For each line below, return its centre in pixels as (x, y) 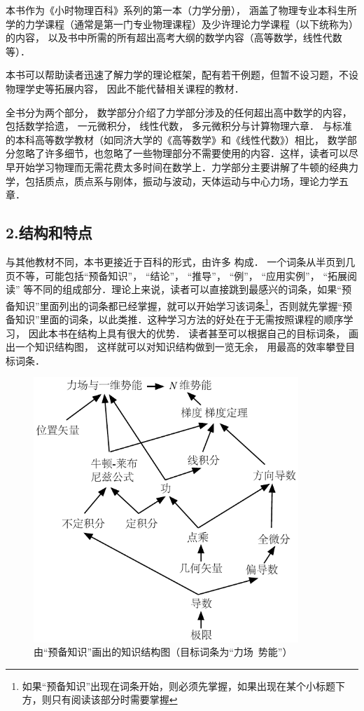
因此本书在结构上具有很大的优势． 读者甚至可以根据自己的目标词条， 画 (193, 333)
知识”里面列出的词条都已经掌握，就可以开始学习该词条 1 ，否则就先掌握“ (179, 304)
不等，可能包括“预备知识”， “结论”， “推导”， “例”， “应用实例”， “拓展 (181, 275)
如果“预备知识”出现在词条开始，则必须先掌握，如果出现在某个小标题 (179, 685)
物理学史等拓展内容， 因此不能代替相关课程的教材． (125, 88)
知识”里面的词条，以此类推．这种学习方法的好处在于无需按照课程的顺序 (179, 319)
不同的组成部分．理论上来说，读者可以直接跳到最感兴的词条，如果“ (187, 289)
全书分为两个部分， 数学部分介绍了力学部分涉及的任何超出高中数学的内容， (179, 112)
